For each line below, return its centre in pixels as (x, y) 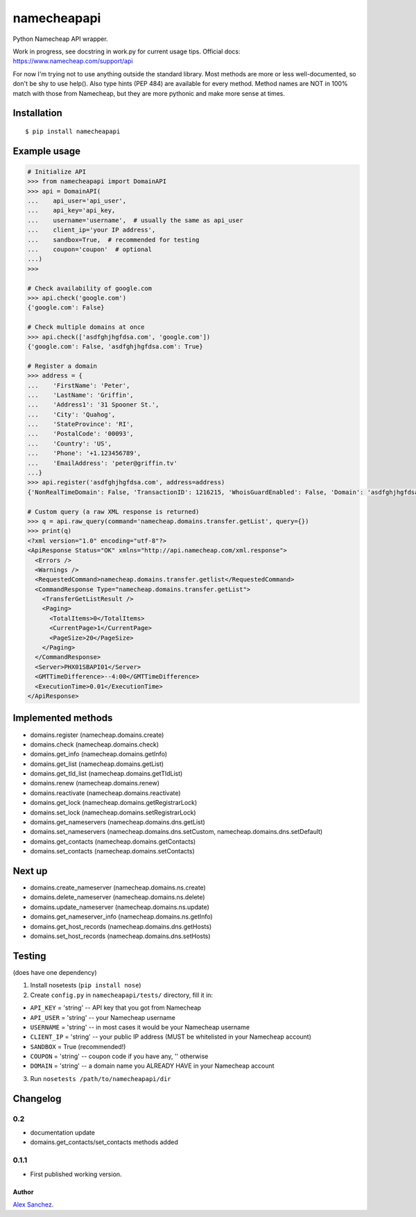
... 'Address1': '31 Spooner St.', (93, 405)
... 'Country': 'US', (70, 443)
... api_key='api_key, (71, 211)
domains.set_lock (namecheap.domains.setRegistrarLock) (113, 812)
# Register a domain (62, 366)
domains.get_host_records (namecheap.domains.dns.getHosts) (121, 926)
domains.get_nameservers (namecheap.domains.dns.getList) (118, 822)
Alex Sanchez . (33, 1205)
